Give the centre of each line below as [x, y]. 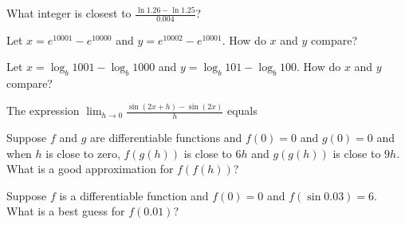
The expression [43, 111]
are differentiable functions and [166, 138]
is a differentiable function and [134, 195]
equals [242, 111]
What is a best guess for [66, 211]
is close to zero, [83, 153]
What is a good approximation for [90, 169]
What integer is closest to [69, 13]
